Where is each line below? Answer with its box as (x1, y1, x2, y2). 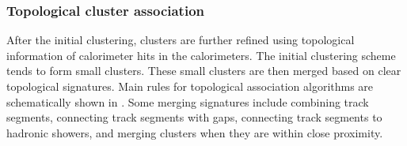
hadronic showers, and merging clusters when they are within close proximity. (6, 124, 383, 140)
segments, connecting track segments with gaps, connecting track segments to (6, 109, 382, 125)
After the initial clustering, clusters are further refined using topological (6, 32, 355, 48)
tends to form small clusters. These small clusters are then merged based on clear (6, 62, 401, 79)
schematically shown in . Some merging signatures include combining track (6, 93, 369, 110)
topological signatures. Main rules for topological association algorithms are (6, 78, 374, 94)
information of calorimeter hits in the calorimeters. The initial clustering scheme (6, 47, 396, 63)
